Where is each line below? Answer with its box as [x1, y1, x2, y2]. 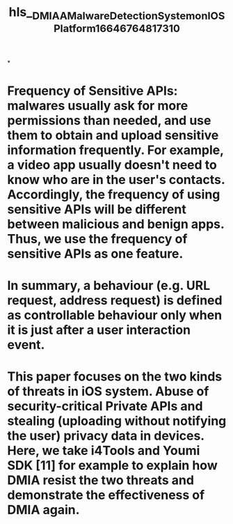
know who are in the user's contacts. [7, 171, 225, 187]
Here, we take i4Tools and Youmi [7, 443, 200, 458]
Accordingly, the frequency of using [7, 186, 220, 202]
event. [7, 337, 45, 353]
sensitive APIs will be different [7, 201, 186, 217]
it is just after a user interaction [7, 322, 191, 338]
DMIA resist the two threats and [7, 472, 195, 488]
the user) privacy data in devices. [7, 428, 204, 444]
